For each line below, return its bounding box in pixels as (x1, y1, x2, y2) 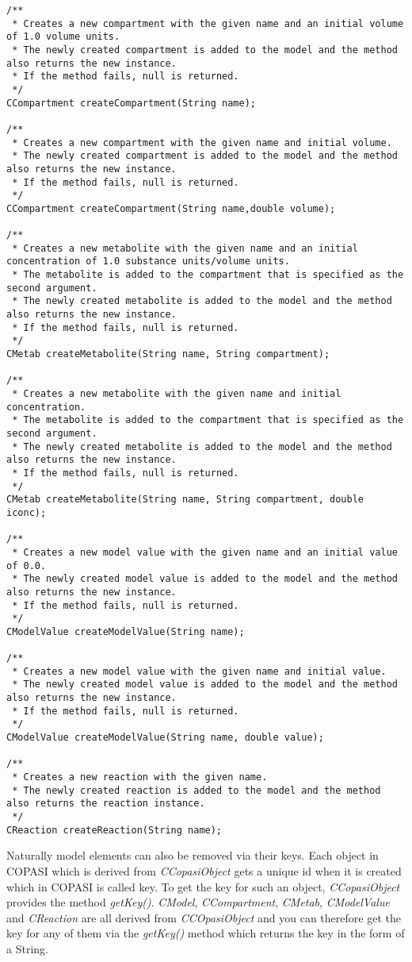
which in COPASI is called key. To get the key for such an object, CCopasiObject (6, 878, 400, 895)
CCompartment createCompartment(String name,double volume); (6, 202, 336, 214)
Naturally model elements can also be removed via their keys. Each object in (6, 847, 379, 864)
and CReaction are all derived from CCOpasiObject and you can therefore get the (6, 909, 401, 925)
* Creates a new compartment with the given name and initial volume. (12, 137, 392, 148)
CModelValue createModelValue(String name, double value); (6, 732, 324, 744)
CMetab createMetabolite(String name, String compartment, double (6, 494, 364, 506)
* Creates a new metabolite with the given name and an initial (12, 242, 358, 254)
